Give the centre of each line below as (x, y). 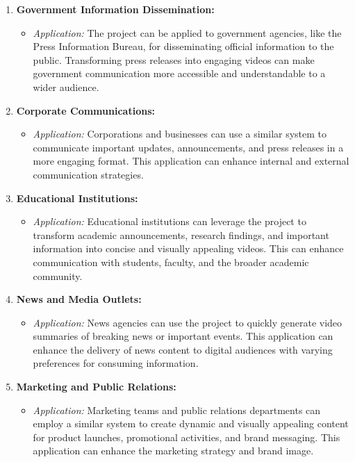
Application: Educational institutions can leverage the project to (170, 221)
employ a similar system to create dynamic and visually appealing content (191, 423)
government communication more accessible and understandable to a (179, 73)
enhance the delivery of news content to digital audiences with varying (183, 349)
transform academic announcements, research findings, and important (181, 234)
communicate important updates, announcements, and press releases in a (188, 147)
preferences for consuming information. (116, 363)
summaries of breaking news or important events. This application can (183, 336)
